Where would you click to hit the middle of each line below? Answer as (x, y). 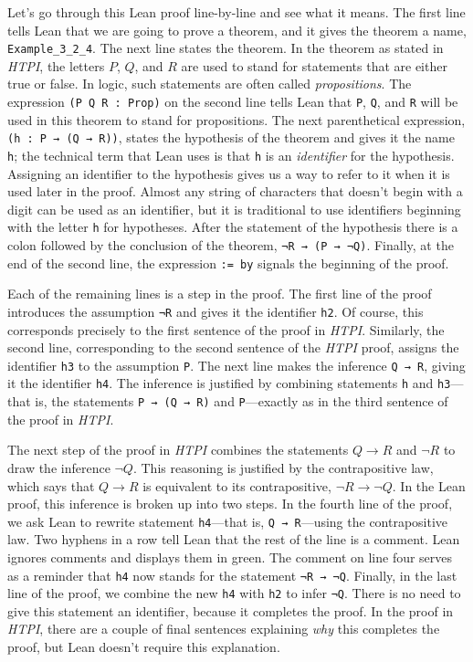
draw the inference (59, 467)
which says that (51, 485)
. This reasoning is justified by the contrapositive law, (283, 467)
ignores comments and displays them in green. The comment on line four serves (230, 557)
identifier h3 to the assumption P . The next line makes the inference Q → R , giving (236, 365)
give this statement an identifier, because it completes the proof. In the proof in (231, 610)
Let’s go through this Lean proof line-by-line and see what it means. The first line (236, 12)
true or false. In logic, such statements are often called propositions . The (210, 84)
